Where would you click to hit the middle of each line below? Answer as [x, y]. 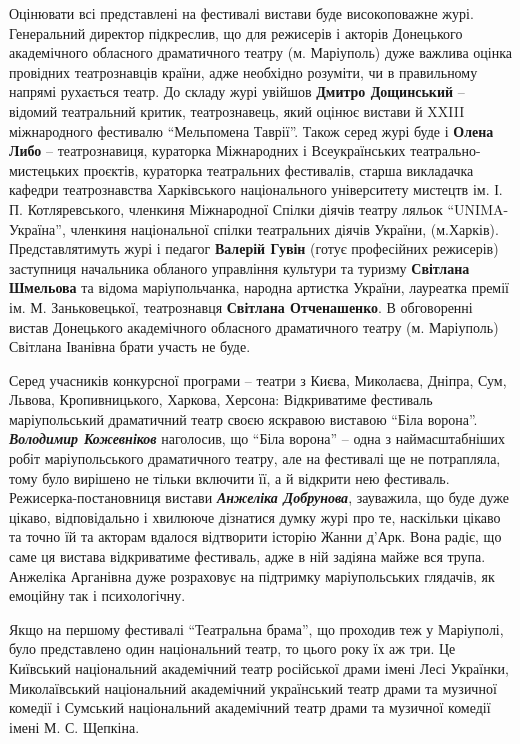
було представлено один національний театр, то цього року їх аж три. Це [232, 648]
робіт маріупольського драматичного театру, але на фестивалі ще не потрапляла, [255, 458]
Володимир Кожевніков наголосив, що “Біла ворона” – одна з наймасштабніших [257, 438]
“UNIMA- [478, 208]
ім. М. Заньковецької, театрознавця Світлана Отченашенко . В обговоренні [241, 306]
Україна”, [37, 228]
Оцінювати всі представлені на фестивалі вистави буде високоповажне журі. [241, 13]
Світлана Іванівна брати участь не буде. [130, 346]
